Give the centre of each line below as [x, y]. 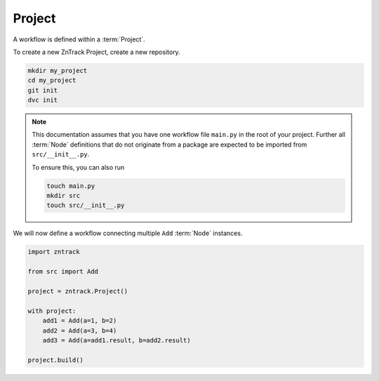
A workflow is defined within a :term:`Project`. [79, 39]
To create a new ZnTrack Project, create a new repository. [97, 52]
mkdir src [64, 196]
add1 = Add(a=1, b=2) [80, 321]
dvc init [43, 100]
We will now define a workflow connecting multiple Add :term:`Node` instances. [128, 233]
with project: [52, 311]
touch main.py [71, 186]
